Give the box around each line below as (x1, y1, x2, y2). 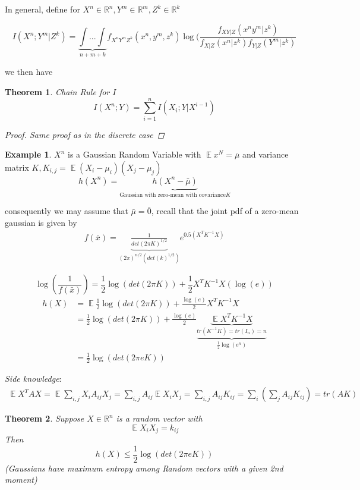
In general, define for (5, 3, 80, 15)
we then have (5, 65, 53, 78)
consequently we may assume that (5, 205, 128, 217)
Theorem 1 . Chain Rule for (5, 86, 110, 98)
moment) (5, 473, 37, 486)
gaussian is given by (5, 216, 77, 228)
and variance (242, 148, 289, 161)
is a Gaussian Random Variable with (68, 148, 201, 161)
